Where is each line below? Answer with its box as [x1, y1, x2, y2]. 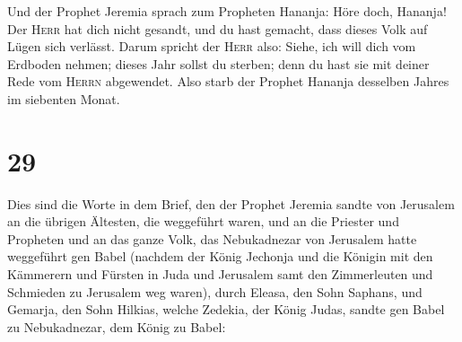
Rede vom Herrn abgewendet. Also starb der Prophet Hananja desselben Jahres [7, 72, 449, 91]
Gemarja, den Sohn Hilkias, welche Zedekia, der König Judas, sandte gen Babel [7, 300, 445, 319]
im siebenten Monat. [7, 89, 120, 108]
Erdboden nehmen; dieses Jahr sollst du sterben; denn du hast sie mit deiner [7, 54, 430, 73]
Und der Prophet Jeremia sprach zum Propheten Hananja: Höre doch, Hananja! [7, 2, 447, 20]
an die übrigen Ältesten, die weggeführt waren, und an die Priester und [7, 212, 399, 231]
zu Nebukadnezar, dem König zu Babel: [7, 317, 226, 336]
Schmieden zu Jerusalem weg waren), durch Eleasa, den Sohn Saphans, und [7, 282, 423, 301]
